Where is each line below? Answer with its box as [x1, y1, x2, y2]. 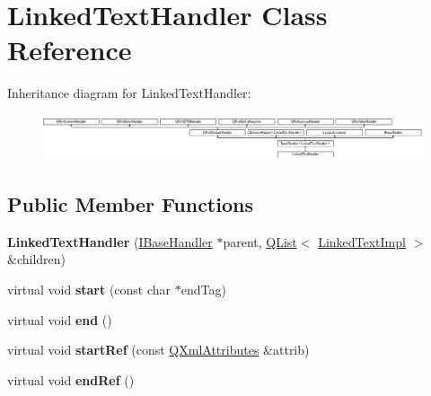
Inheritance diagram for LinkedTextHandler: [7, 84, 251, 102]
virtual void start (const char [7, 279, 172, 298]
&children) [7, 250, 66, 268]
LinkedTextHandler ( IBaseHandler [7, 232, 213, 251]
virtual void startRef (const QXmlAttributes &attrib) [7, 340, 310, 359]
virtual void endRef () [7, 370, 135, 389]
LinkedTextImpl [318, 232, 406, 251]
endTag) [180, 279, 226, 298]
